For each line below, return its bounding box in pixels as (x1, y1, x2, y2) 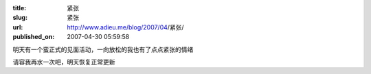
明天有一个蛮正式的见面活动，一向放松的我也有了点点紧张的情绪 (12, 45, 194, 53)
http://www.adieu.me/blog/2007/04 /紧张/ (67, 23, 185, 31)
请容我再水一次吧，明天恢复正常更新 (12, 58, 115, 66)
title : (12, 4, 27, 12)
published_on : (12, 33, 55, 41)
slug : (12, 14, 27, 22)
